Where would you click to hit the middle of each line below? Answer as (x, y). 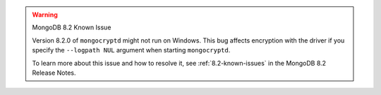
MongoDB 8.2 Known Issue (72, 27)
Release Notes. (54, 73)
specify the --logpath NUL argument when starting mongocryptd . (131, 50)
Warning (45, 15)
